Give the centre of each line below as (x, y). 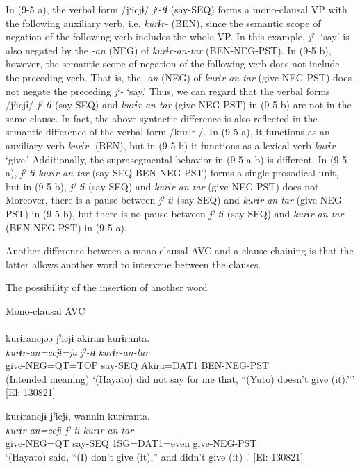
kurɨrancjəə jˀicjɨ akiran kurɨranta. (78, 338)
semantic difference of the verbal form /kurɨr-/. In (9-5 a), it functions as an (168, 132)
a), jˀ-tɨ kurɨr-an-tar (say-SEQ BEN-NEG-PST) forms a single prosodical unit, (172, 173)
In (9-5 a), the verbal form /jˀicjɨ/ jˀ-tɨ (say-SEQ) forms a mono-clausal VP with (177, 9)
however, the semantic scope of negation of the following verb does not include (173, 64)
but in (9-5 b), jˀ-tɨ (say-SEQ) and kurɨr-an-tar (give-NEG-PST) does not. (164, 186)
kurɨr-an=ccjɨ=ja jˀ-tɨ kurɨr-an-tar (77, 351)
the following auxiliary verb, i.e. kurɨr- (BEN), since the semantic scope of (163, 23)
